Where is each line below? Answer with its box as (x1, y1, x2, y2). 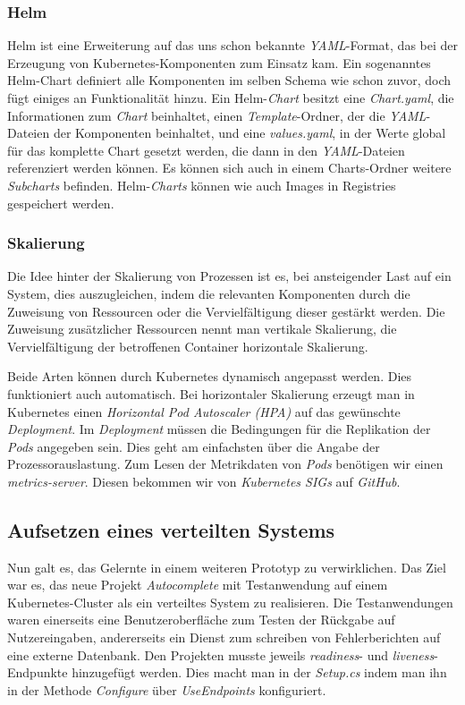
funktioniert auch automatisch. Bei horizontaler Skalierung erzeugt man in (7, 384, 415, 403)
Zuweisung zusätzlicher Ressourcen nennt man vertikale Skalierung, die (7, 319, 397, 338)
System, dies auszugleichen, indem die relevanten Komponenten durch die (7, 284, 410, 302)
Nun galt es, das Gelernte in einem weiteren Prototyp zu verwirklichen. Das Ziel (7, 557, 446, 576)
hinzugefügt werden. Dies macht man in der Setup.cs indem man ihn (72, 663, 447, 682)
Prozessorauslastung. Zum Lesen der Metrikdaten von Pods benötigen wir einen (7, 454, 444, 473)
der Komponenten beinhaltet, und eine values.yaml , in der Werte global (53, 123, 446, 142)
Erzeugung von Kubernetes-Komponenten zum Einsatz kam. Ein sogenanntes (7, 53, 431, 72)
